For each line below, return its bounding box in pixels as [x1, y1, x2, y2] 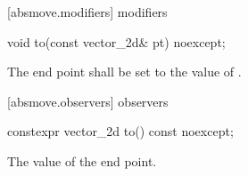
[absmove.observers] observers [7, 92, 169, 110]
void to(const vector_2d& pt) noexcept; [7, 32, 226, 51]
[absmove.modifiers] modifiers [7, 3, 168, 20]
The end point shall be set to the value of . [7, 62, 242, 81]
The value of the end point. [7, 151, 157, 170]
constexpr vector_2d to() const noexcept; [7, 122, 234, 140]
